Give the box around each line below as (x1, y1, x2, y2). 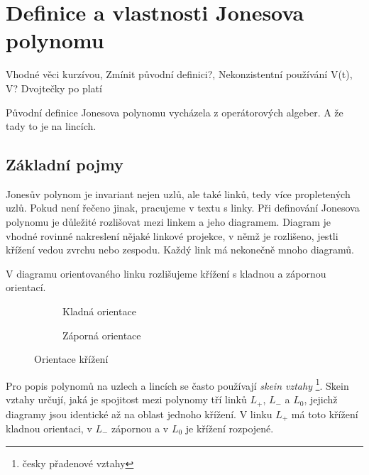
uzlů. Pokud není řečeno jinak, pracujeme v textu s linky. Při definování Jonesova (6, 200, 360, 215)
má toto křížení (291, 406, 358, 421)
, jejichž (304, 392, 338, 407)
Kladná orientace (62, 304, 136, 319)
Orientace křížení (34, 351, 109, 366)
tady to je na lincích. (6, 119, 97, 133)
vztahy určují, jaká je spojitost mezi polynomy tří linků (6, 392, 247, 407)
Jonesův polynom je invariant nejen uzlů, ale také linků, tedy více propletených (6, 186, 351, 201)
